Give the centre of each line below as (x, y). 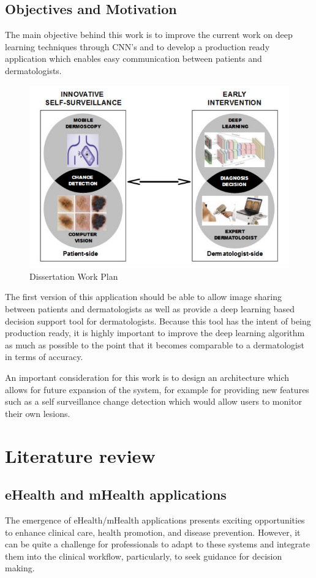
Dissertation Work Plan (74, 276)
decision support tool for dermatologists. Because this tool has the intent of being (158, 321)
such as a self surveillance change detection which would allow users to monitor (154, 401)
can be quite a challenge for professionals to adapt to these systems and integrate (158, 544)
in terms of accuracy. (44, 357)
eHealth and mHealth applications (116, 494)
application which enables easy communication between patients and (134, 58)
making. (20, 568)
